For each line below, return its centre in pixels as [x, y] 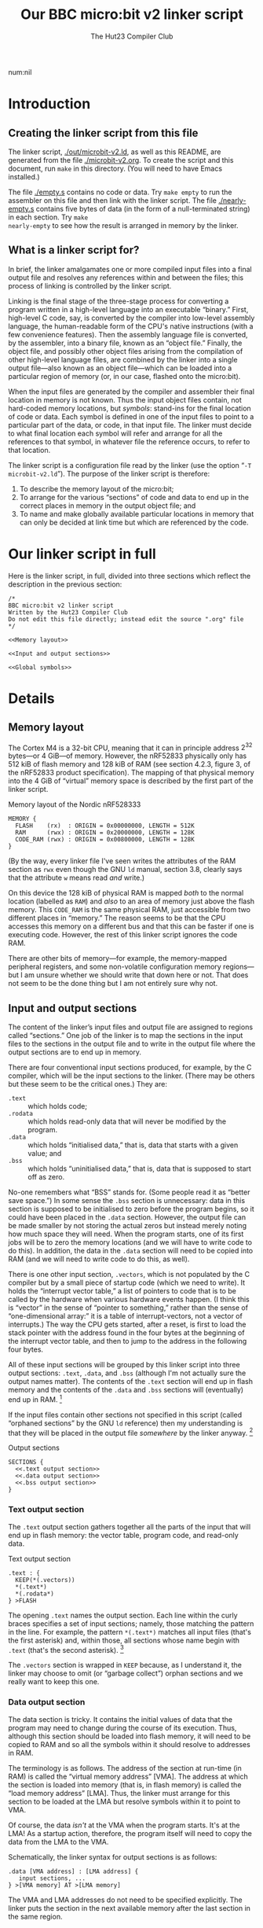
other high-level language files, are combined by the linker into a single [123, 359]
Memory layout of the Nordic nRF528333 [75, 804]
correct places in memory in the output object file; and [108, 506]
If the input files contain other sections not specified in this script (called [125, 1415]
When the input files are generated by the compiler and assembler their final [131, 392]
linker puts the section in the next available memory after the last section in [130, 1908]
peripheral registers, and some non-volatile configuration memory [115, 967]
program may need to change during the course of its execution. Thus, [122, 1727]
